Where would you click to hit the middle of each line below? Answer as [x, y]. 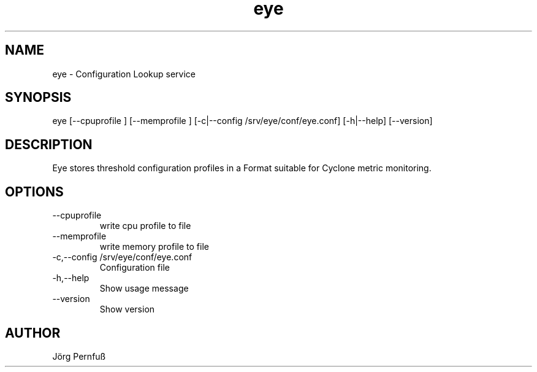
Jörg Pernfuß [79, 356]
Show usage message [144, 289]
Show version [127, 309]
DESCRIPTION [49, 144]
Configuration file [135, 268]
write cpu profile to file [145, 226]
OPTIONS [34, 192]
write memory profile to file [154, 247]
